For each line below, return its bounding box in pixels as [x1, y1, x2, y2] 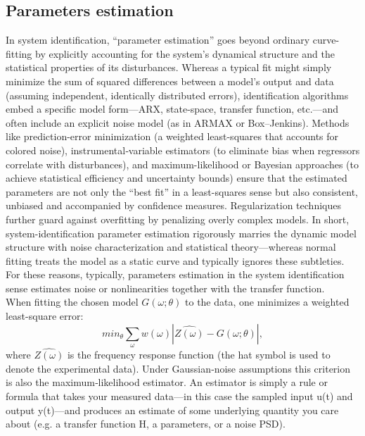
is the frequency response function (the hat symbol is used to [67, 347, 331, 362]
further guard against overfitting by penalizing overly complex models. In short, [6, 211, 350, 226]
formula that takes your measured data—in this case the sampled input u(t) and [6, 389, 353, 404]
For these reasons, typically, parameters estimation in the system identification [6, 267, 345, 282]
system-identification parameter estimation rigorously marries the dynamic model [6, 225, 357, 240]
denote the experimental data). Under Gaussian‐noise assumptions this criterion [6, 361, 351, 375]
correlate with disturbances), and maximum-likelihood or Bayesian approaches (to [6, 156, 359, 171]
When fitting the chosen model [6, 294, 139, 309]
